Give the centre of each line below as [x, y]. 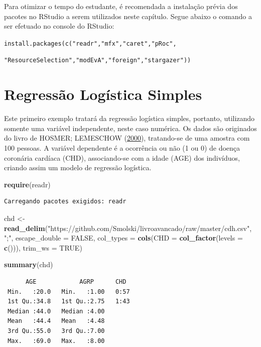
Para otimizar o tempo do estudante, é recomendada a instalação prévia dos [121, 6]
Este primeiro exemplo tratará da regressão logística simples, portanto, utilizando [129, 118]
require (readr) [27, 184]
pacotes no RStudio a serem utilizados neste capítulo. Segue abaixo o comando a [128, 16]
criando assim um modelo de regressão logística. [78, 167]
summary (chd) [29, 264]
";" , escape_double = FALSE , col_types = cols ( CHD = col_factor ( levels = [123, 238]
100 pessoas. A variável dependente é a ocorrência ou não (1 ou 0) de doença [122, 148]
